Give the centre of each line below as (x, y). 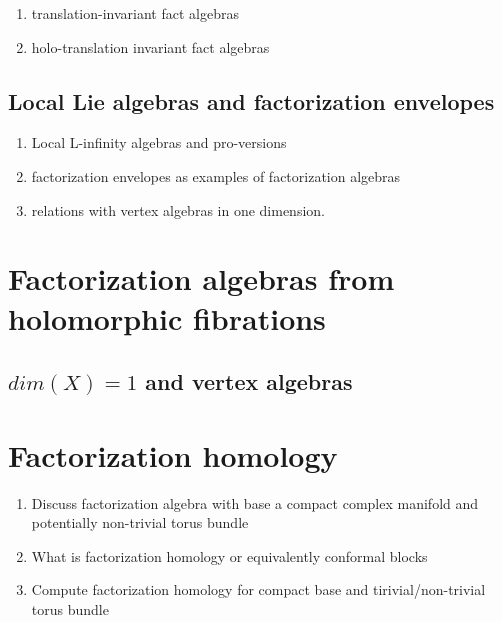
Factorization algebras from (201, 278)
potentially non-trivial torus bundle (140, 522)
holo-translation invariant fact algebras (150, 46)
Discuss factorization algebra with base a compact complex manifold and (255, 502)
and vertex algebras (249, 381)
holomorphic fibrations (167, 317)
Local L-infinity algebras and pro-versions (159, 142)
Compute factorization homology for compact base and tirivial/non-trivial (258, 589)
